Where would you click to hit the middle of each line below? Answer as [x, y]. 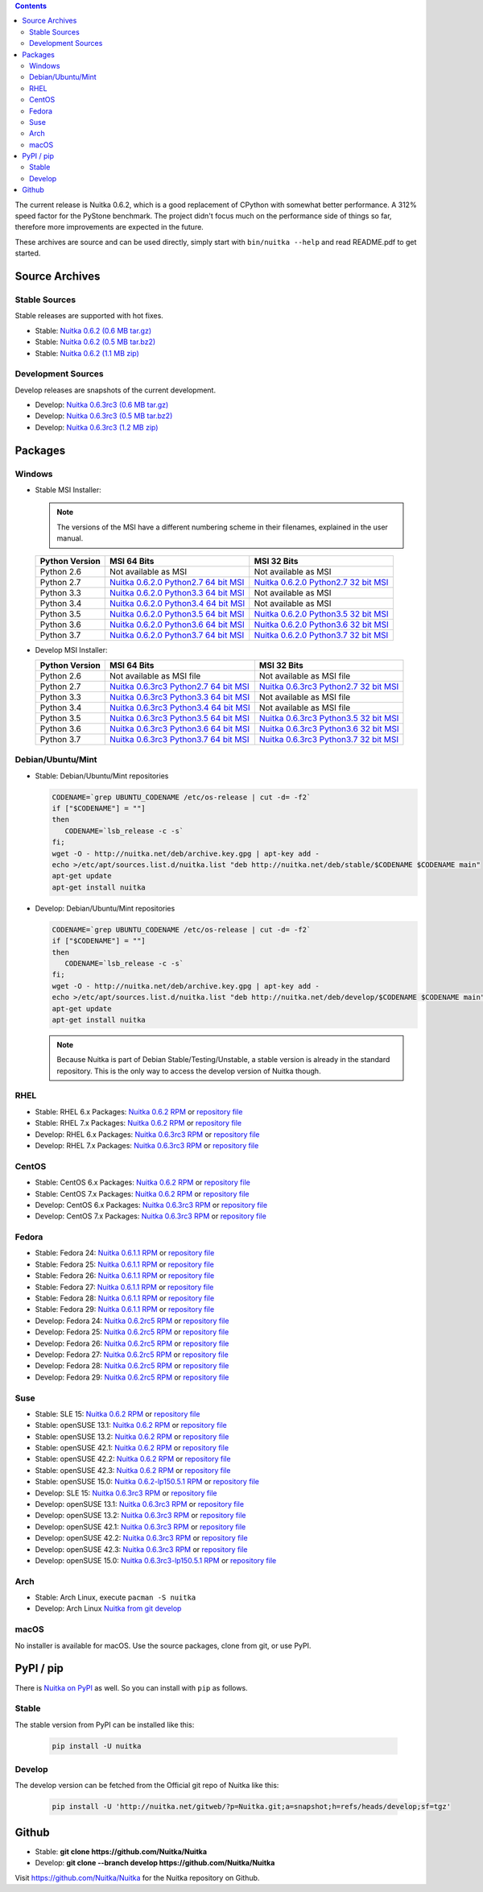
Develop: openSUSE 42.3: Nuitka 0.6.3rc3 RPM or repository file [142, 1549]
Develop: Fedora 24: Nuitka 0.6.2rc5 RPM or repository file [132, 1321]
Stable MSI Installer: [68, 490]
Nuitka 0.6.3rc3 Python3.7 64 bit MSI [179, 739]
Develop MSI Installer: [71, 649]
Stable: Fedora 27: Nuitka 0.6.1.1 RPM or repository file [124, 1287]
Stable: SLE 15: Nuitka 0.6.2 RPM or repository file [118, 1413]
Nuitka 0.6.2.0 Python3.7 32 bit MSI [321, 635]
